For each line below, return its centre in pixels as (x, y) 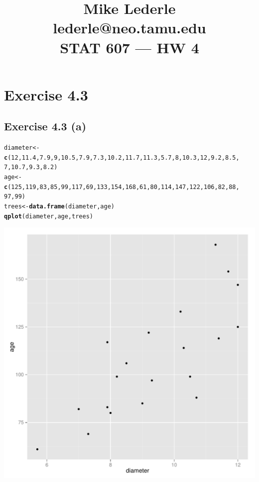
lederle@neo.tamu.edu (129, 28)
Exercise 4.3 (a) (45, 126)
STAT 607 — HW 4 (129, 47)
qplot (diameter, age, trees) (49, 216)
